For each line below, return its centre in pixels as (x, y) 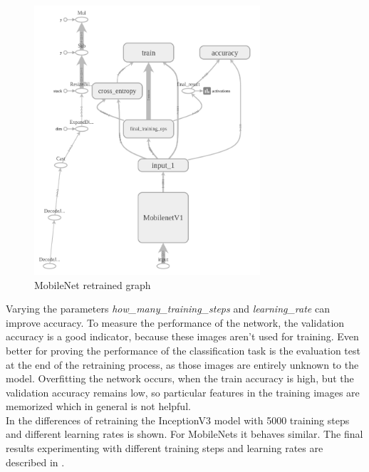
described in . (35, 462)
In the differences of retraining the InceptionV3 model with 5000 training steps (178, 420)
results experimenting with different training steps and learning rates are (165, 448)
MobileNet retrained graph (93, 284)
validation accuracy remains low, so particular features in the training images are (183, 392)
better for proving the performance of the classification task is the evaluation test (183, 350)
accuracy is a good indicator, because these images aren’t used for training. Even (182, 336)
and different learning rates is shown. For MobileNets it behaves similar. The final (184, 434)
